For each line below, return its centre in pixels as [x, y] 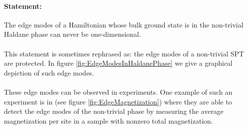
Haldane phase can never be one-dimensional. [72, 34]
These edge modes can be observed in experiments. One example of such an [118, 91]
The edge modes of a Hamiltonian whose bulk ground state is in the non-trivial [124, 24]
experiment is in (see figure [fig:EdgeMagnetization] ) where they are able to [118, 101]
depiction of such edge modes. [49, 72]
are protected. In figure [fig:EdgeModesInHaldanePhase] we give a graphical [118, 63]
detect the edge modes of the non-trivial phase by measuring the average [114, 111]
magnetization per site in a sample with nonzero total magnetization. [108, 120]
